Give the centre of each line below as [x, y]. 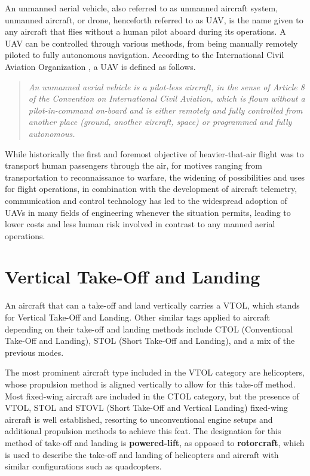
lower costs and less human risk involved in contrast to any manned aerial [140, 224]
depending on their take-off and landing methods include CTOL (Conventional [149, 329]
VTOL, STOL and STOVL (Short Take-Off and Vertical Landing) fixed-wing [146, 408]
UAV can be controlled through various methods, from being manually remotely [151, 43]
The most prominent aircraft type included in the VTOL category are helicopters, [155, 372]
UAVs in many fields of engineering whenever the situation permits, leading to [148, 212]
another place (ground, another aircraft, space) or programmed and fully [160, 122]
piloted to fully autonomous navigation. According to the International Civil [145, 55]
